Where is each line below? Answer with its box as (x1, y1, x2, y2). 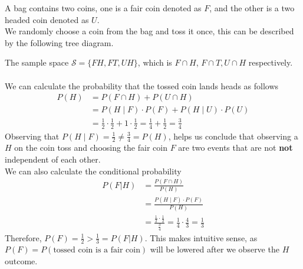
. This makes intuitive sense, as (144, 231, 258, 244)
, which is (137, 56, 172, 69)
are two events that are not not (178, 141, 293, 154)
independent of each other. (5, 153, 101, 166)
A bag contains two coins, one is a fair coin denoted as (5, 2, 202, 14)
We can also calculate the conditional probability (5, 164, 182, 177)
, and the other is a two (209, 2, 295, 14)
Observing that (5, 129, 60, 142)
